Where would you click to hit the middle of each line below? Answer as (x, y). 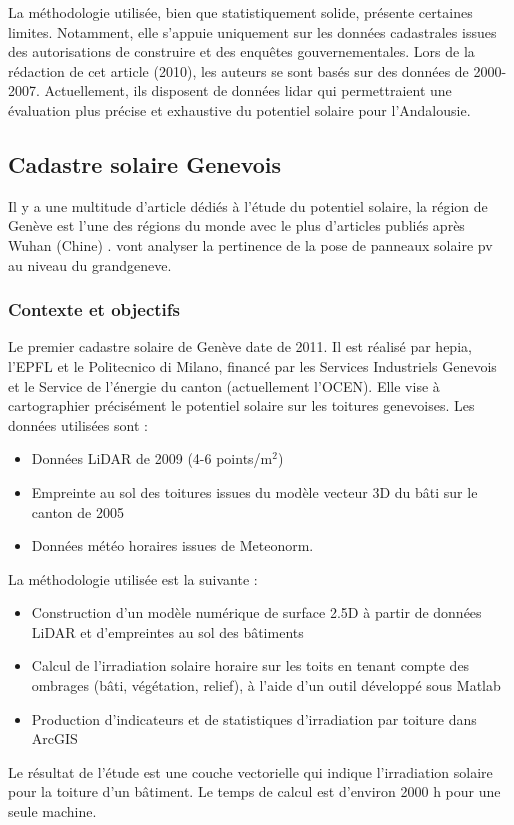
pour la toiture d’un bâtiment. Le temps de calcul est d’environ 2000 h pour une (254, 791)
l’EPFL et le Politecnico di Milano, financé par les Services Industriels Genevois (252, 365)
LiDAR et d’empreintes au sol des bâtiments (167, 631)
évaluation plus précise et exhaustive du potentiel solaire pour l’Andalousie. (239, 109)
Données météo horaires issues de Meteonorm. (172, 545)
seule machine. (52, 811)
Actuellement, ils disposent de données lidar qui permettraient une (248, 90)
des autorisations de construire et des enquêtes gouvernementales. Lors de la (241, 51)
